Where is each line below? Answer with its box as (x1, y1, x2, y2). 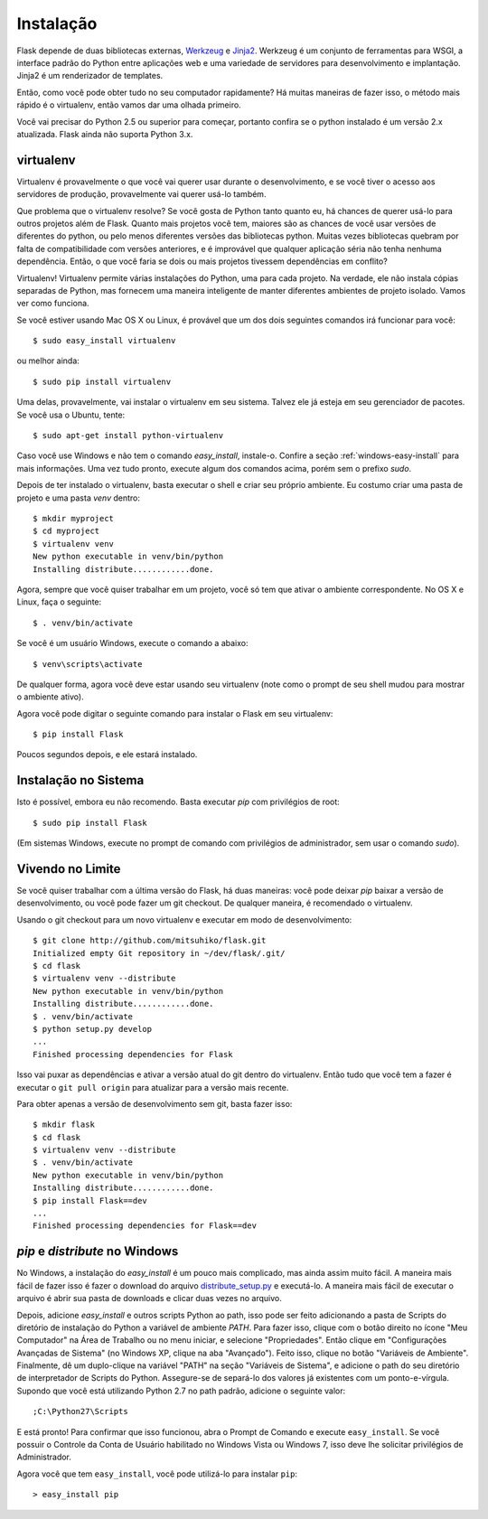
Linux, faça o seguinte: (16, 596, 102, 607)
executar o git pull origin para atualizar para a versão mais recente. (16, 1082, 289, 1092)
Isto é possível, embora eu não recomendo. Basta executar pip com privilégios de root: (16, 796, 341, 808)
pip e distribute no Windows (16, 1243, 179, 1260)
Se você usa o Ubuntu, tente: (16, 409, 126, 420)
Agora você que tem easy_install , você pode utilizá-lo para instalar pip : (16, 1468, 298, 1479)
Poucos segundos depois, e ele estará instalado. (16, 749, 198, 760)
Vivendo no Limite (16, 861, 121, 877)
